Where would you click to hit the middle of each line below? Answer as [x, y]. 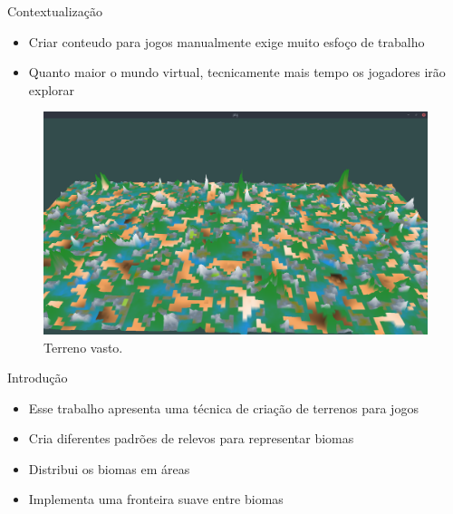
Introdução [38, 378]
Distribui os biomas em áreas [109, 468]
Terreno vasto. [83, 347]
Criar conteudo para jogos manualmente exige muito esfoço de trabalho [226, 41]
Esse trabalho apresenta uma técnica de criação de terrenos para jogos [223, 407]
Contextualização [55, 11]
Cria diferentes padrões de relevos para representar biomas [191, 438]
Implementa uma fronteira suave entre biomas [156, 499]
